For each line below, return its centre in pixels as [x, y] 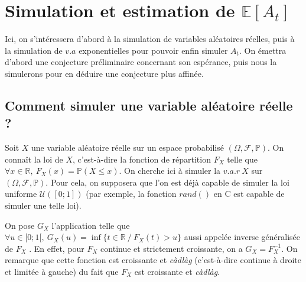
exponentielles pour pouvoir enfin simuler [153, 50]
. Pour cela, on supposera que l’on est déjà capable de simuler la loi [167, 182]
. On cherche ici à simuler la [170, 171]
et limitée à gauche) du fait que [62, 272]
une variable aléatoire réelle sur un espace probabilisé [128, 148]
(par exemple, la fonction [131, 194]
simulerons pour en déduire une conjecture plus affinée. [104, 73]
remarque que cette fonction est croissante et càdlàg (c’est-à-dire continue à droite [153, 260]
